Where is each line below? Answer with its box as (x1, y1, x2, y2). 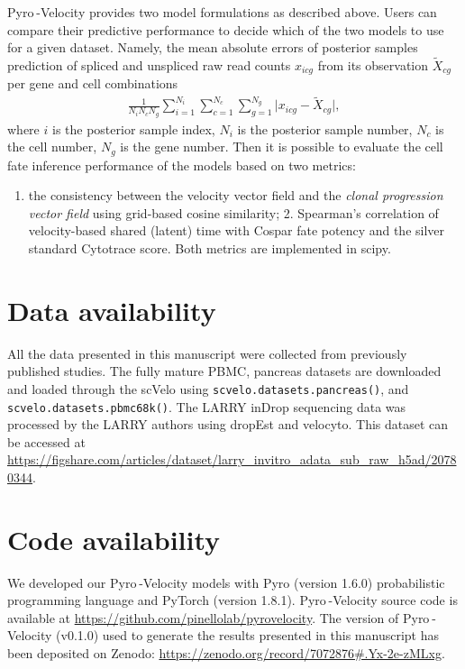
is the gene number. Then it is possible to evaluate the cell (120, 137, 443, 156)
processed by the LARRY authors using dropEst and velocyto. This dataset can (7, 415, 449, 434)
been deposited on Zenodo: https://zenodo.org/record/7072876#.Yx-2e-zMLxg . (7, 644, 445, 663)
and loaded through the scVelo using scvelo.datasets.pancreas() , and (7, 379, 409, 398)
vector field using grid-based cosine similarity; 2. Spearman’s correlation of (28, 203, 439, 222)
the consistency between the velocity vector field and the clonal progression (28, 186, 443, 205)
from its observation (317, 56, 429, 74)
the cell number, (7, 137, 97, 156)
